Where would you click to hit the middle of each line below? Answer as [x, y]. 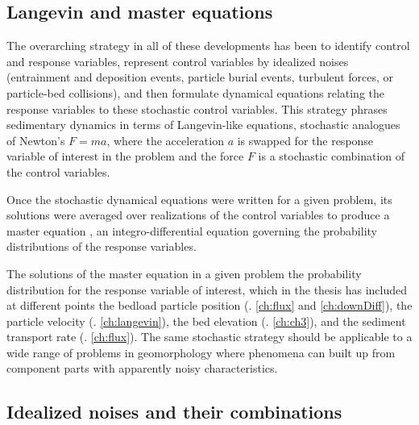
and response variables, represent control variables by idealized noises [178, 61]
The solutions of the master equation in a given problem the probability [184, 273]
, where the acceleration [165, 140]
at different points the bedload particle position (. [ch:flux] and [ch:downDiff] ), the [209, 305]
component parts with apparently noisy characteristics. [142, 368]
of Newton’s [36, 140]
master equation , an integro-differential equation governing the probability [192, 230]
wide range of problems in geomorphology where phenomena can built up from [201, 352]
